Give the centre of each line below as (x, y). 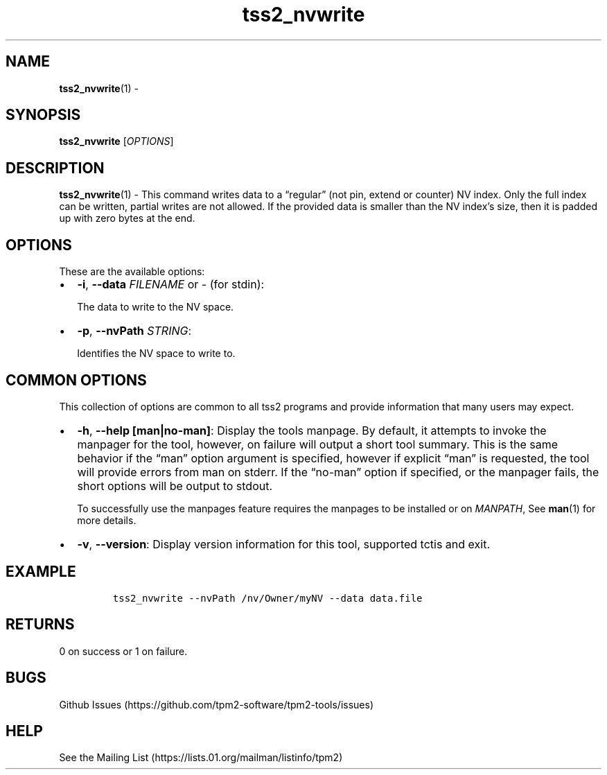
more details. (107, 520)
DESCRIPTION (55, 168)
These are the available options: (132, 272)
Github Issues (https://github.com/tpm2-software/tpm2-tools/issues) (217, 704)
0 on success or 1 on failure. (123, 651)
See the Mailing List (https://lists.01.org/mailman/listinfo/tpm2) (201, 758)
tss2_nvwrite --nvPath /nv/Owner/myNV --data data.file (267, 598)
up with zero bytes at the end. (127, 218)
